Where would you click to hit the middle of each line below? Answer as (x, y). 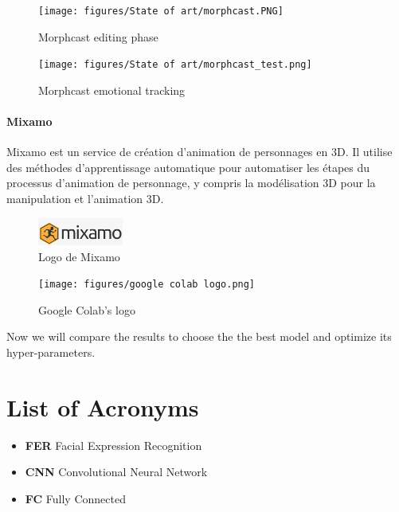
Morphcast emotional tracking (112, 90)
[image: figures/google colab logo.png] (147, 285)
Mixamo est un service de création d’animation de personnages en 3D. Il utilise (199, 152)
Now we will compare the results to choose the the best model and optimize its (199, 336)
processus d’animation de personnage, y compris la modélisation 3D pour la (191, 183)
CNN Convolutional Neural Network (116, 472)
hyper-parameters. (51, 352)
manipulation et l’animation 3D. (85, 199)
